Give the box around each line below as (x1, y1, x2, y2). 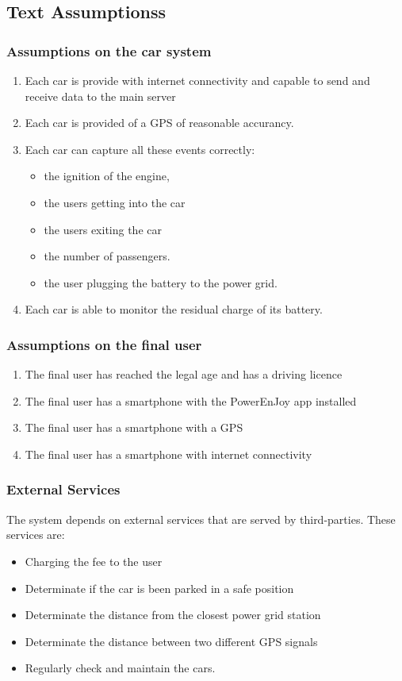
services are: (6, 526, 65, 543)
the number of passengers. (44, 248, 170, 264)
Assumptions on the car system (6, 40, 212, 60)
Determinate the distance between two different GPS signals (25, 633, 318, 649)
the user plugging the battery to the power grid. (44, 274, 278, 290)
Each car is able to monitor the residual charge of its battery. (25, 301, 323, 317)
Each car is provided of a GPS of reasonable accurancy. (25, 114, 294, 131)
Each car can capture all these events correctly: (25, 140, 255, 157)
